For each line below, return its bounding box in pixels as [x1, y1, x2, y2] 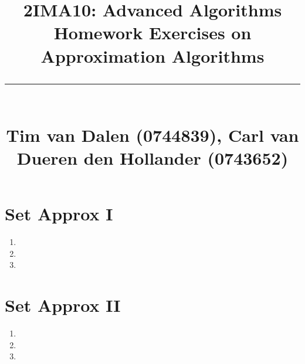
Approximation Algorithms [40, 43, 265, 67]
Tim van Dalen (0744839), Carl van [6, 123, 299, 147]
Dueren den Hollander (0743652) [16, 146, 289, 170]
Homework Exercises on [53, 21, 252, 45]
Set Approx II [5, 293, 121, 317]
